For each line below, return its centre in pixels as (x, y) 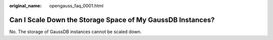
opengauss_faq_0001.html (76, 6)
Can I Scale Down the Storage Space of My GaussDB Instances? (112, 20)
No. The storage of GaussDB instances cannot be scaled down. (75, 32)
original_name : (26, 6)
